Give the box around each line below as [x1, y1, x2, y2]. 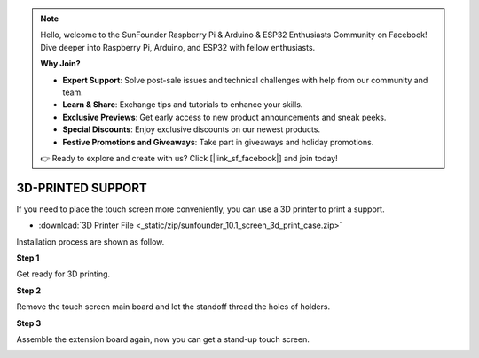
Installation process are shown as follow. [16, 236, 165, 247]
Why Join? [40, 58, 81, 69]
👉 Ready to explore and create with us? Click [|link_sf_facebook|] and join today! [40, 152, 338, 163]
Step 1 [16, 253, 40, 263]
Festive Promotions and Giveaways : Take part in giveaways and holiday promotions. [62, 136, 374, 147]
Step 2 [16, 284, 42, 296]
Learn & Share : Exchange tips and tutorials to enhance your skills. [62, 99, 303, 110]
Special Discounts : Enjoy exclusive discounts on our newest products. [62, 124, 321, 135]
